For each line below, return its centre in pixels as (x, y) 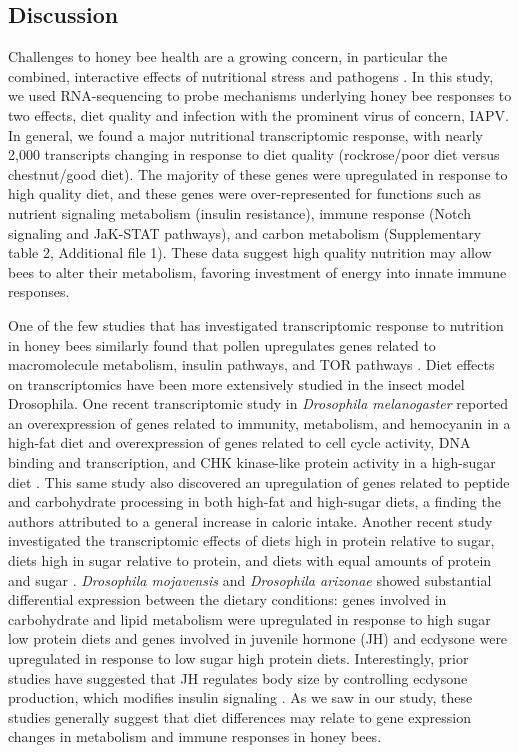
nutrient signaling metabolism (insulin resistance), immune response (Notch (240, 212)
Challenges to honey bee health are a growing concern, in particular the (228, 56)
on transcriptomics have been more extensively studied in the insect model (236, 383)
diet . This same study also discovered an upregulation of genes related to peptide (259, 481)
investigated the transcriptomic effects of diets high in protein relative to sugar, (251, 540)
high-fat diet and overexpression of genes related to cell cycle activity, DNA (239, 442)
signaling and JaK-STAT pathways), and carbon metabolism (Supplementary (245, 232)
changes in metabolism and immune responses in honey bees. (195, 736)
